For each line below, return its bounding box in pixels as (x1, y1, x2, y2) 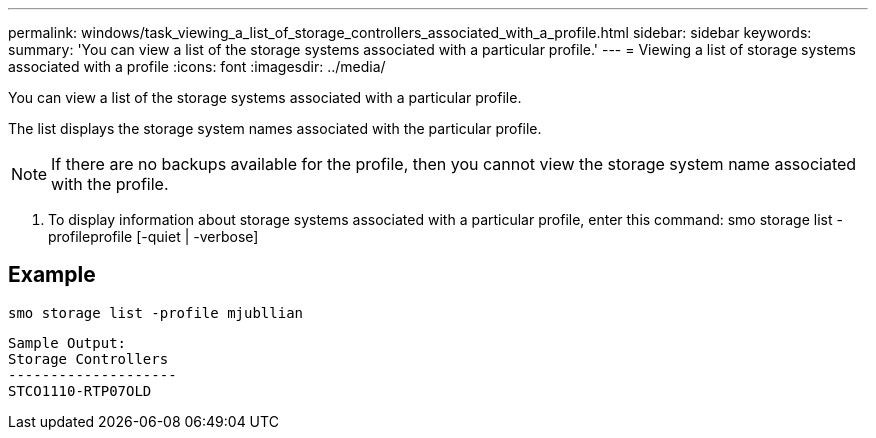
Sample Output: (8, 334, 127, 351)
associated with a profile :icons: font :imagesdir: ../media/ (8, 58, 386, 75)
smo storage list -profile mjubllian (8, 304, 304, 321)
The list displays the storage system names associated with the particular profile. (8, 120, 542, 137)
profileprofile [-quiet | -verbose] (48, 228, 259, 245)
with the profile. (51, 174, 169, 194)
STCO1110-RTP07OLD (8, 382, 152, 399)
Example (8, 262, 96, 288)
